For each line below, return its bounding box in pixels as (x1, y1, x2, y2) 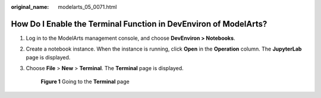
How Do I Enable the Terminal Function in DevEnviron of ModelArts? (11, 18, 267, 29)
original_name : (11, 4, 49, 10)
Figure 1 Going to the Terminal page (40, 78, 130, 86)
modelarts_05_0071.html (58, 4, 117, 10)
